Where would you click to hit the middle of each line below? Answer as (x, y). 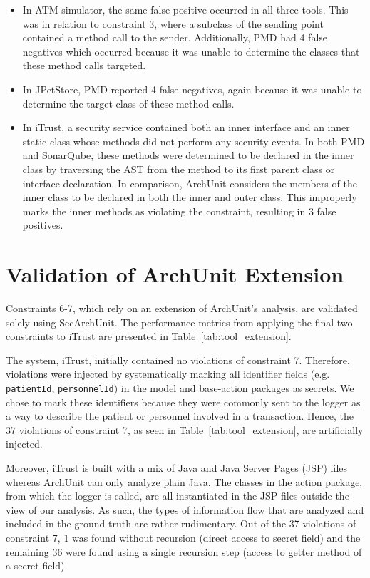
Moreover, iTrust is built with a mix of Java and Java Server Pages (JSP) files (177, 468)
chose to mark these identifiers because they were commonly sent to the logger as (183, 402)
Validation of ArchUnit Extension (175, 274)
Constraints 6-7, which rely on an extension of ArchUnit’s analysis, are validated (182, 308)
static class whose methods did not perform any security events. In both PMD (194, 141)
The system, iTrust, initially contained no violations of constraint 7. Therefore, (178, 360)
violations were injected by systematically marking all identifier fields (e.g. (168, 374)
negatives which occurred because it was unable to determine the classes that (191, 51)
